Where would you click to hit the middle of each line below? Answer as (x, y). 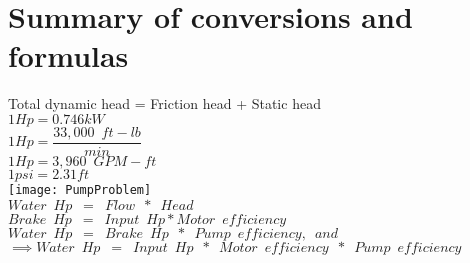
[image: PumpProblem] (80, 189)
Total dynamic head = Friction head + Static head (164, 103)
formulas (68, 55)
